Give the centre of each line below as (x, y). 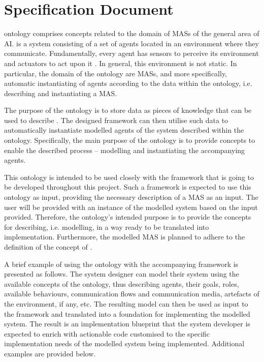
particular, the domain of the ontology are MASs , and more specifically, (116, 73)
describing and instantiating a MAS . (61, 93)
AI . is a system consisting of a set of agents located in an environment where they (131, 43)
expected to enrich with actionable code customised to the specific (107, 333)
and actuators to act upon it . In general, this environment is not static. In (121, 63)
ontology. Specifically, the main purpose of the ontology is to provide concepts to (130, 140)
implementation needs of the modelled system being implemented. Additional (124, 343)
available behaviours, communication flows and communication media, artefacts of (132, 294)
